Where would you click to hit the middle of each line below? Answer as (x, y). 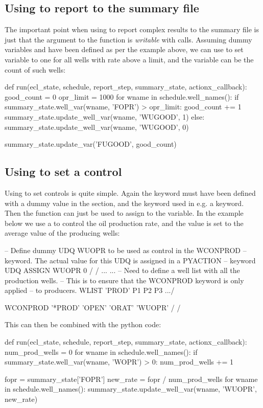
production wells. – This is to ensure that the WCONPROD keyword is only (124, 280)
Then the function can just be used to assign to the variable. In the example (124, 213)
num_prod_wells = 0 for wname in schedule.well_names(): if (101, 352)
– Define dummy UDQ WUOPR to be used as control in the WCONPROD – (126, 250)
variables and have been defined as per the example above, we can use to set (124, 49)
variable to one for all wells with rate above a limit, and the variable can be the (129, 59)
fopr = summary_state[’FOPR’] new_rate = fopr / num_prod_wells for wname (131, 379)
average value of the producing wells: (62, 233)
